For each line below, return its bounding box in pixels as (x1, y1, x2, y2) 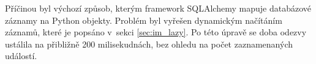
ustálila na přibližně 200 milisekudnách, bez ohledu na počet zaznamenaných (5, 37, 293, 50)
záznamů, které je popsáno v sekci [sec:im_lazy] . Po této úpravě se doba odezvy (5, 26, 307, 38)
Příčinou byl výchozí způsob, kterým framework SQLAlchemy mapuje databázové (5, 2, 311, 14)
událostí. (5, 49, 37, 62)
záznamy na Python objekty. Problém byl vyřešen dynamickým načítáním (5, 13, 282, 26)
